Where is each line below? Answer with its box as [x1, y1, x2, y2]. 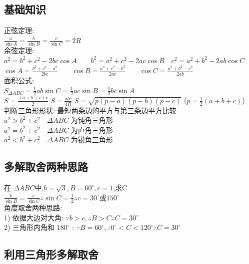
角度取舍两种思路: [4, 202, 62, 213]
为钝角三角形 [70, 115, 113, 125]
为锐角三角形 [70, 134, 113, 145]
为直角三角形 [70, 124, 113, 135]
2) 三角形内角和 [4, 222, 55, 232]
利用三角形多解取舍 [4, 246, 98, 262]
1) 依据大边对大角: [4, 212, 63, 222]
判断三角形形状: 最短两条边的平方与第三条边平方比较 [4, 105, 176, 115]
